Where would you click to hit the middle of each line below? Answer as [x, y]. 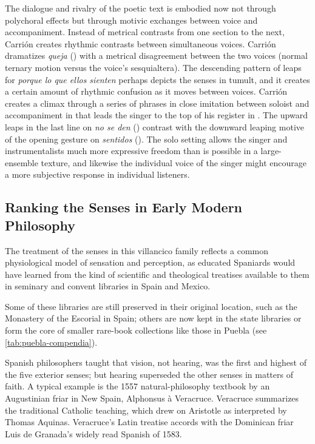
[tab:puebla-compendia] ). [51, 342]
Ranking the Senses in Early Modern [124, 207]
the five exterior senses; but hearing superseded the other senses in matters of [149, 374]
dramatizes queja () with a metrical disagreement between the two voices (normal [156, 55]
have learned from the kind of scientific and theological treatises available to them [157, 274]
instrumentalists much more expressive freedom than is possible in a [131, 151]
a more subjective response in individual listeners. [97, 174]
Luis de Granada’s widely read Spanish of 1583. [93, 433]
